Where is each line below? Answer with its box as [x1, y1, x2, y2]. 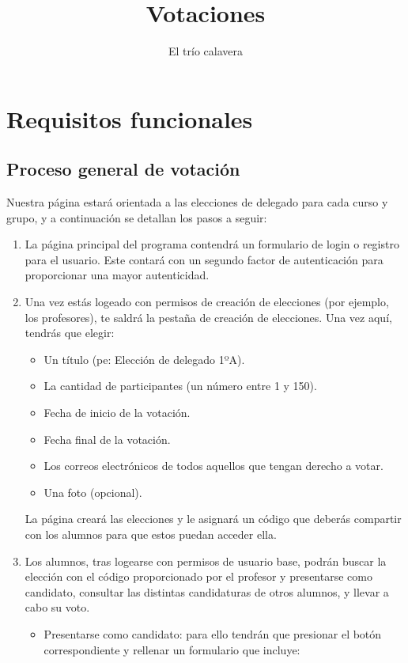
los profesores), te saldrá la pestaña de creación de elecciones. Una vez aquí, [25, 309, 392, 325]
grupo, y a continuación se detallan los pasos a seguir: [6, 209, 267, 225]
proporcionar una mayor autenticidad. [25, 267, 210, 283]
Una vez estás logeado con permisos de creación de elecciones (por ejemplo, [25, 294, 389, 310]
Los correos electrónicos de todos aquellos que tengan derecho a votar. [43, 457, 383, 474]
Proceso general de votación [6, 157, 240, 181]
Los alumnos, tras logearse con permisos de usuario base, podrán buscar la [25, 552, 387, 569]
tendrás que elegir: [25, 324, 115, 341]
